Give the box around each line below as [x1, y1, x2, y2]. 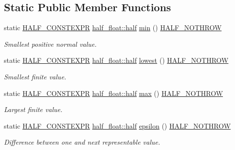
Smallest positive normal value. [4, 38, 97, 49]
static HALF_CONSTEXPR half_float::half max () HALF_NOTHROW [4, 88, 223, 98]
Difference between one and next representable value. [4, 137, 161, 147]
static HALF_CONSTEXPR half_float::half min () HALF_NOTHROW [4, 22, 222, 33]
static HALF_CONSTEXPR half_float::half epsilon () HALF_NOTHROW [4, 120, 231, 131]
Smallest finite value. [4, 71, 67, 81]
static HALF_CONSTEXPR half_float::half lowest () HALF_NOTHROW [4, 55, 229, 65]
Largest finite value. [4, 104, 63, 114]
